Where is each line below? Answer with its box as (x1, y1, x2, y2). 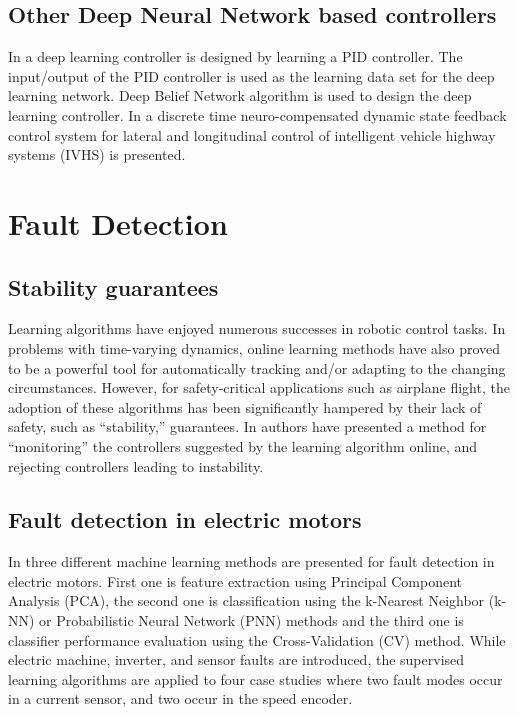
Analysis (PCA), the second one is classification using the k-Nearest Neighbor (8, 590, 485, 611)
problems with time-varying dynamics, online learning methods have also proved (8, 337, 501, 358)
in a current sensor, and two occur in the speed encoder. (8, 688, 353, 709)
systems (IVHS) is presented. (8, 144, 186, 165)
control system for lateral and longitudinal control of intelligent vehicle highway (8, 124, 496, 145)
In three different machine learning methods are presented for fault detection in (8, 551, 495, 572)
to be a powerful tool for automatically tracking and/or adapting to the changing (8, 357, 506, 378)
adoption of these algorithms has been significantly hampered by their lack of (8, 396, 482, 417)
